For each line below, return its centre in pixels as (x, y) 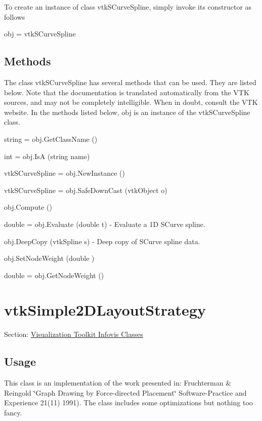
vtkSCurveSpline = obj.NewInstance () (64, 173)
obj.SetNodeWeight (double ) (49, 258)
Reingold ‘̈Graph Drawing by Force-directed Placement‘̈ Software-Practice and (125, 392)
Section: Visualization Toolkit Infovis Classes (74, 334)
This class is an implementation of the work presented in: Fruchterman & (118, 383)
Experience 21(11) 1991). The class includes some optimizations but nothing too (128, 403)
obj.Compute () (28, 207)
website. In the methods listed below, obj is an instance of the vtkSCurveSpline (127, 112)
